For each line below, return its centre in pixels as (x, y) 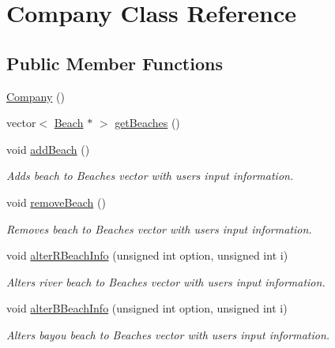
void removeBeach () (56, 202)
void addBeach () (48, 149)
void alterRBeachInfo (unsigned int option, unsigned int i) (147, 255)
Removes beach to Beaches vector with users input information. (159, 228)
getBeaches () (147, 123)
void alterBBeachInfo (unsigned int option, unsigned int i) (147, 308)
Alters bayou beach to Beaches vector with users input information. (168, 334)
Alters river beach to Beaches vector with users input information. (166, 281)
